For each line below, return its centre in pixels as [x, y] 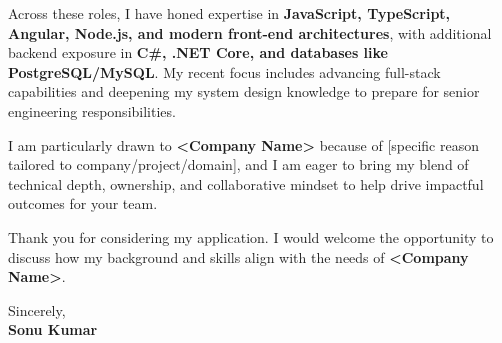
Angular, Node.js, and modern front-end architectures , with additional [250, 32]
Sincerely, [37, 309]
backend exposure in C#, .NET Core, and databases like [198, 52]
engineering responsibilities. [92, 110]
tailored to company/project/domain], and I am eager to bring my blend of [238, 164]
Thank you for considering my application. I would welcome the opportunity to [251, 236]
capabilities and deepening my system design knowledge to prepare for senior [244, 91]
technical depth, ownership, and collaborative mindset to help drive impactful [246, 183]
